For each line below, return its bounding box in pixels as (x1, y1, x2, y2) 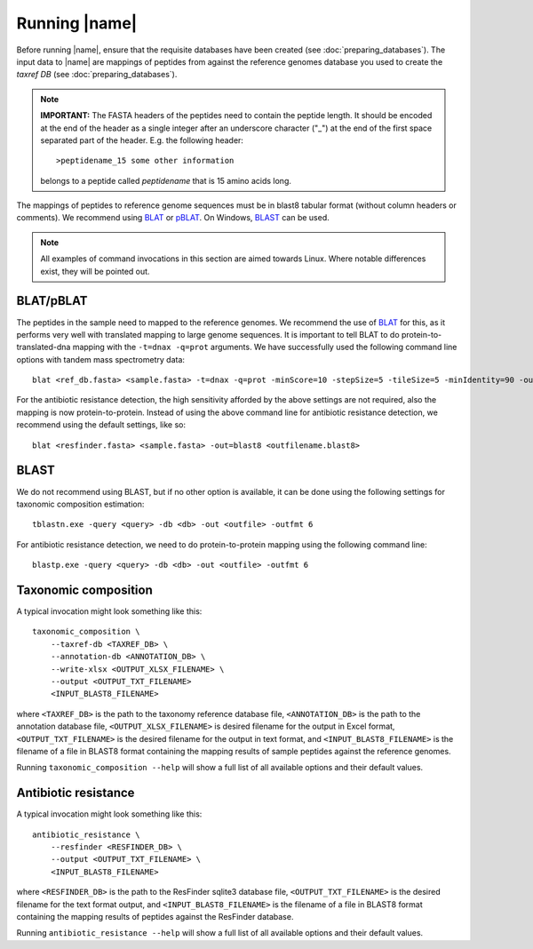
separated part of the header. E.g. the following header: (40, 134, 244, 146)
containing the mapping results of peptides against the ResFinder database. (16, 911, 294, 921)
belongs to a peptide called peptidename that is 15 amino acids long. (40, 175, 292, 186)
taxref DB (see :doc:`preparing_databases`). (16, 69, 178, 80)
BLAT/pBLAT (16, 293, 88, 308)
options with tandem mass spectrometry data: (16, 354, 186, 364)
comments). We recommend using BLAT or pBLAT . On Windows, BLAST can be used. (16, 212, 330, 223)
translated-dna (16, 342, 71, 353)
